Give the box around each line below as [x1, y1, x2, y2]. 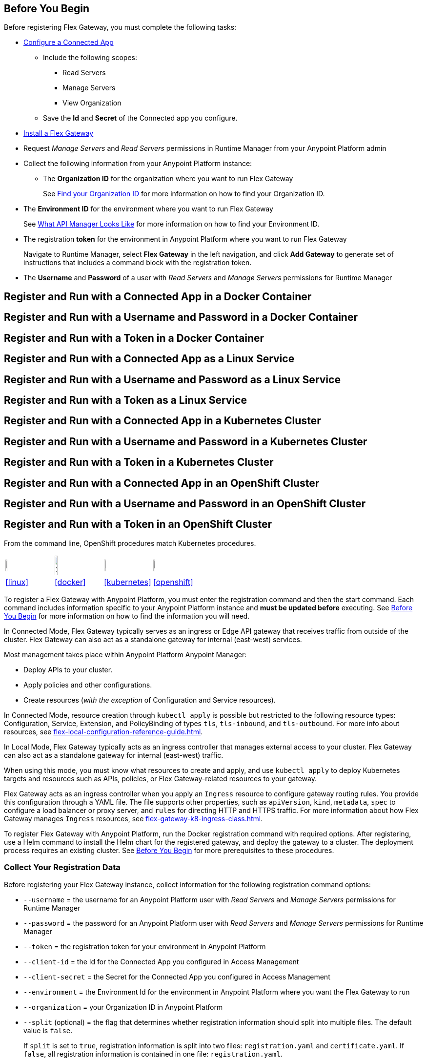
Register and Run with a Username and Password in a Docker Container [4, 311, 358, 324]
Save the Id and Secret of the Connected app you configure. [43, 114, 238, 123]
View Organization [62, 99, 122, 107]
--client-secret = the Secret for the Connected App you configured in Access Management [23, 972, 330, 981]
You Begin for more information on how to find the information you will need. [4, 611, 250, 620]
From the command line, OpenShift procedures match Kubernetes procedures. [4, 539, 256, 547]
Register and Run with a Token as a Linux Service [4, 394, 247, 406]
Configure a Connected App [23, 38, 114, 47]
